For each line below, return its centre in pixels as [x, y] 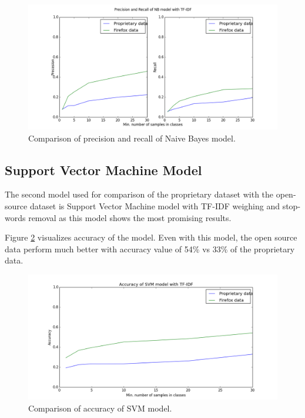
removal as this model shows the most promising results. [130, 217]
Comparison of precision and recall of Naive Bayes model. [132, 138]
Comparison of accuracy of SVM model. [100, 408]
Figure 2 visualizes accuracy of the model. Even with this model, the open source [151, 237]
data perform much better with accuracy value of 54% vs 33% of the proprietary [150, 249]
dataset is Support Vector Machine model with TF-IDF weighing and [155, 205]
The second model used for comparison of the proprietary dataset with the [139, 194]
